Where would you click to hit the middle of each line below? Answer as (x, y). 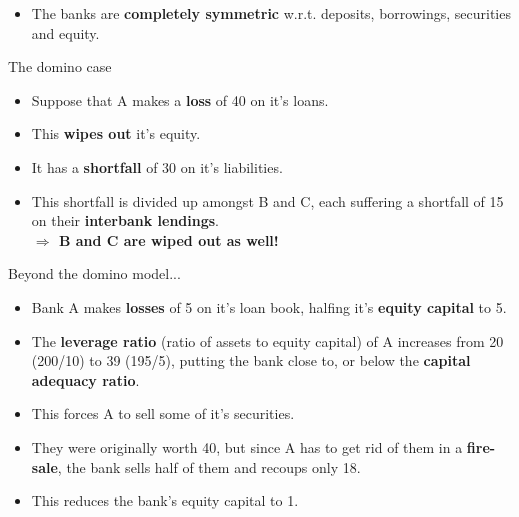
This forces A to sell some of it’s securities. (163, 413)
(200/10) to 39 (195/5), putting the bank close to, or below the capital (251, 360)
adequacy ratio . (85, 379)
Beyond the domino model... (94, 273)
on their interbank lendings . (125, 220)
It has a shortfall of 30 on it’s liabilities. (157, 166)
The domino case (60, 66)
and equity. (65, 32)
